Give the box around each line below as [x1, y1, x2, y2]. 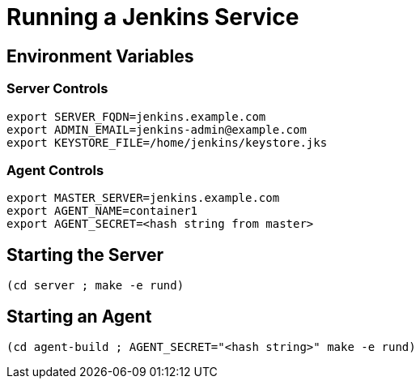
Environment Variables [6, 45, 194, 66]
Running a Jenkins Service [6, 3, 299, 31]
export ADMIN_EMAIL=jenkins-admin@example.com [6, 122, 307, 136]
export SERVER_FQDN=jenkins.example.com [6, 109, 266, 123]
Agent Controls [6, 161, 104, 178]
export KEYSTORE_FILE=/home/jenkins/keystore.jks [6, 135, 328, 149]
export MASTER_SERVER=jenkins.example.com [6, 191, 280, 205]
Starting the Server [6, 244, 164, 265]
